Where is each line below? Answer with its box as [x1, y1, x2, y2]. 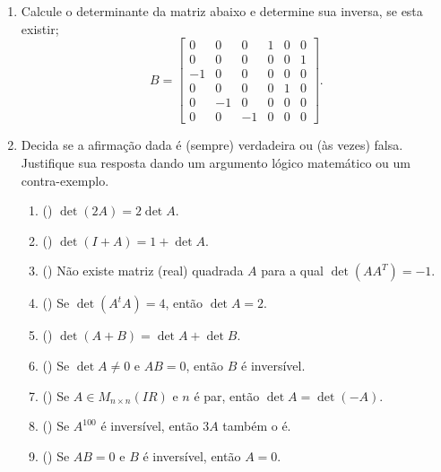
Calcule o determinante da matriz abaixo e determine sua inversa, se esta [21, 2, 423, 20]
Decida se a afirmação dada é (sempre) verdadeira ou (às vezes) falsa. [21, 135, 403, 154]
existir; [21, 19, 59, 38]
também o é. [222, 416, 291, 435]
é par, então [194, 386, 260, 405]
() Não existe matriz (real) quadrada [42, 261, 244, 280]
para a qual [261, 261, 324, 280]
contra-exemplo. [21, 170, 109, 189]
